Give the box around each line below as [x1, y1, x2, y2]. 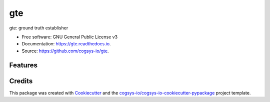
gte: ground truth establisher [9, 25, 68, 31]
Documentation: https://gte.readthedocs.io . [21, 41, 111, 47]
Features [9, 61, 37, 69]
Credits [9, 77, 33, 85]
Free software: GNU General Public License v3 [21, 34, 118, 40]
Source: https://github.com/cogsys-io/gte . [21, 48, 109, 54]
